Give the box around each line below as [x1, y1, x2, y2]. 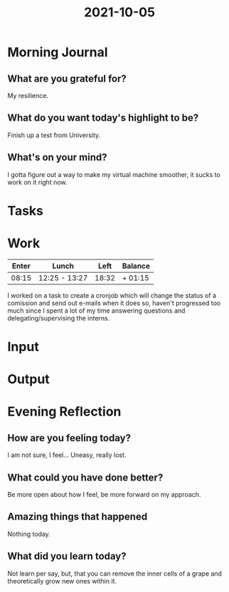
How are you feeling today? [7, 431, 132, 444]
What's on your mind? [7, 151, 108, 163]
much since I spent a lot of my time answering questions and [7, 306, 186, 315]
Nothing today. [7, 529, 51, 538]
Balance [122, 261, 151, 271]
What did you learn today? [7, 550, 127, 562]
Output [7, 371, 50, 387]
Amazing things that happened [7, 511, 148, 523]
